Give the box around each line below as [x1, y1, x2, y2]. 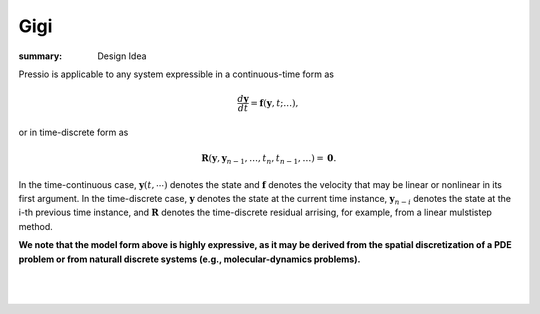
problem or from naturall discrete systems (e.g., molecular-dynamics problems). [18, 253, 361, 265]
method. [18, 220, 54, 232]
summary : [18, 50, 63, 62]
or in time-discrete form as [18, 126, 129, 138]
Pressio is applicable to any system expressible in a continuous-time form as [18, 68, 335, 80]
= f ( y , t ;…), [250, 97, 299, 109]
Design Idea [97, 50, 147, 62]
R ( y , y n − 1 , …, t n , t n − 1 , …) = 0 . [201, 153, 337, 166]
